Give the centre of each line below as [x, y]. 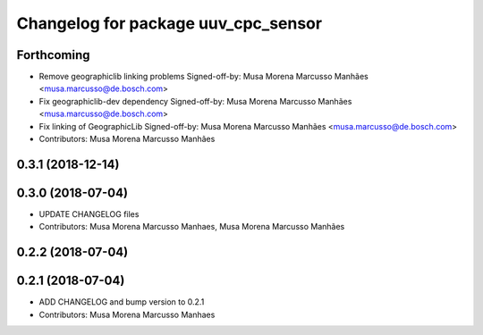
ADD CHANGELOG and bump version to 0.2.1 [122, 302]
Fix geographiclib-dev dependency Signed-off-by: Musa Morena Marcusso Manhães [195, 101]
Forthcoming [53, 55]
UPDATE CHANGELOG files [89, 214]
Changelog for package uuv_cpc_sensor [169, 23]
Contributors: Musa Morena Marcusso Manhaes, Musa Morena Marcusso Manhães [192, 227]
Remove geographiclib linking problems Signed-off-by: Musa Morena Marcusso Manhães [203, 77]
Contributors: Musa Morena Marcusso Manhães [127, 139]
